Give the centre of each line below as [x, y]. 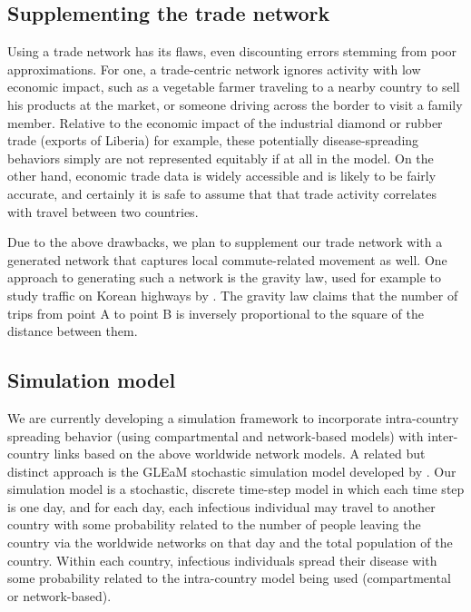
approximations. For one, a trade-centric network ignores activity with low [214, 69]
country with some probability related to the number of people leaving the [214, 524]
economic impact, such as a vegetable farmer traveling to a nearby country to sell [234, 87]
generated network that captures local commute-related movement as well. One [227, 259]
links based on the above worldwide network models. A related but [240, 454]
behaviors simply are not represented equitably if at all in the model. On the [221, 158]
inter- [443, 435]
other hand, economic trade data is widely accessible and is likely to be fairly [222, 176]
